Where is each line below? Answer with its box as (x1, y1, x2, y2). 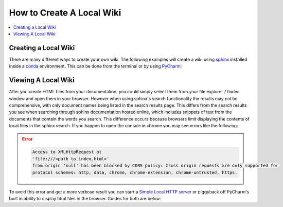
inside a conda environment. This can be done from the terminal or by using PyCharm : (9, 63, 182, 69)
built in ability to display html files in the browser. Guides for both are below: (9, 196, 161, 202)
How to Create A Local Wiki (9, 7, 122, 18)
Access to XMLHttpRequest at (32, 149, 102, 155)
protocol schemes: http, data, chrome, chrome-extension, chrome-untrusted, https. (32, 170, 238, 175)
